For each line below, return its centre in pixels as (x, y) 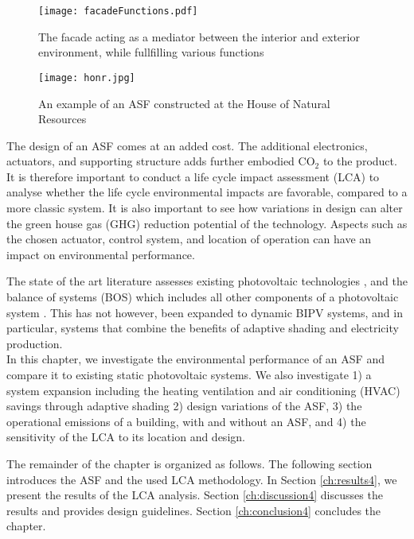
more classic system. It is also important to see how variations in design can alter (205, 208)
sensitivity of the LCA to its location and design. (126, 437)
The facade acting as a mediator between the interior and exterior (199, 36)
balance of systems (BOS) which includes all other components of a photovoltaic (203, 297)
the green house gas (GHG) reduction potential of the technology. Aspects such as (207, 223)
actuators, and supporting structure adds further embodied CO (161, 161)
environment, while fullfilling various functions (151, 52)
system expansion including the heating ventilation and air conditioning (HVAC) (203, 390)
